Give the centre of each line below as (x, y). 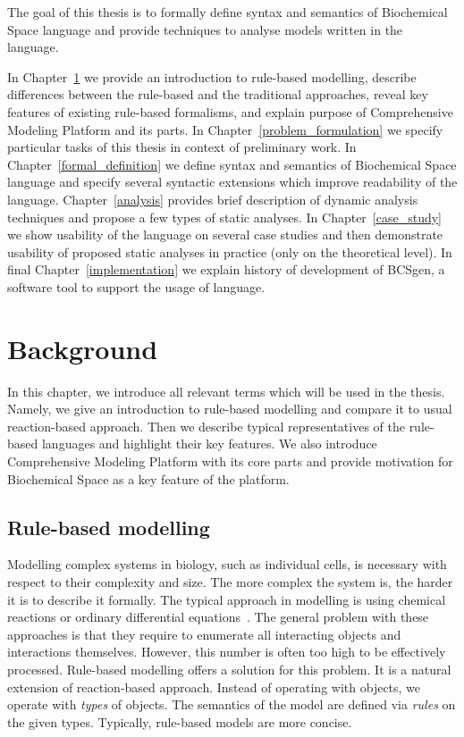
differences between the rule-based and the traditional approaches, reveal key (218, 94)
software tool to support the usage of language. (136, 286)
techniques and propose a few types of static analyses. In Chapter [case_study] (225, 217)
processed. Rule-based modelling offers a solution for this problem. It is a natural (229, 669)
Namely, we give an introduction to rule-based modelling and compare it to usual (230, 409)
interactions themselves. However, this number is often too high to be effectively (227, 652)
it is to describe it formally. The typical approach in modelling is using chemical (227, 599)
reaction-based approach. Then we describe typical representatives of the (206, 426)
